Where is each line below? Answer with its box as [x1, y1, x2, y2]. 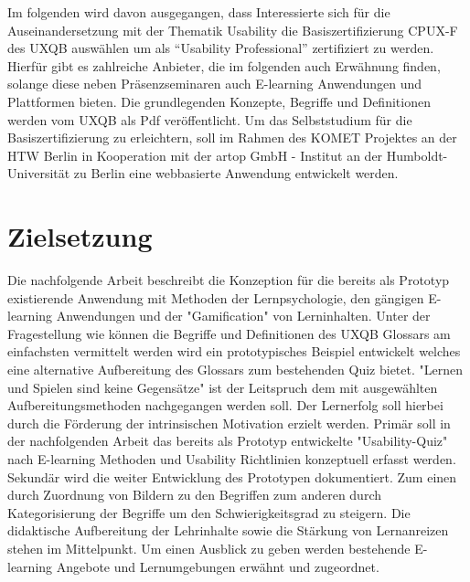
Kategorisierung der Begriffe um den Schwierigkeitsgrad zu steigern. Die [7, 503, 411, 522]
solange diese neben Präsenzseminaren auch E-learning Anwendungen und [7, 74, 422, 93]
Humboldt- [386, 145, 448, 164]
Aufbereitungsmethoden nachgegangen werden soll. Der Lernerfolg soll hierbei [7, 396, 443, 415]
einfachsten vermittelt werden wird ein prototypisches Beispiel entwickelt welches [7, 342, 461, 361]
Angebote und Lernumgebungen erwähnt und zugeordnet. [56, 556, 379, 576]
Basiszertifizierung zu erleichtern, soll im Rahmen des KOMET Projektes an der [7, 128, 457, 147]
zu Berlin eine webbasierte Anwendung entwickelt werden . [73, 164, 399, 183]
